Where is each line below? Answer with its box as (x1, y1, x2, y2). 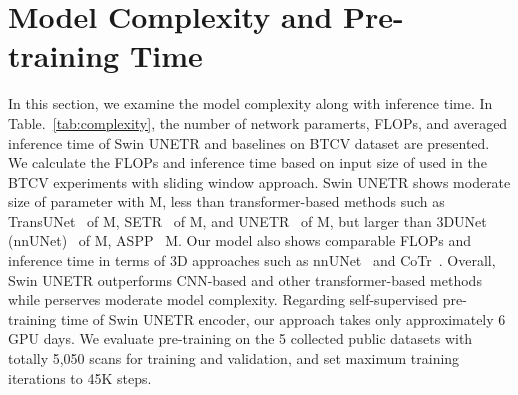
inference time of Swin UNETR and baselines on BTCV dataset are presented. (8, 132, 490, 153)
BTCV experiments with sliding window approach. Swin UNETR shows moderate (8, 171, 511, 192)
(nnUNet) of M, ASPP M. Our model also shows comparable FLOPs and (8, 230, 472, 251)
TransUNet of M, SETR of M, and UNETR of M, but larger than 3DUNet (8, 210, 487, 231)
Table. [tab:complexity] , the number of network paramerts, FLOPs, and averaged (8, 112, 508, 133)
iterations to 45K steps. (8, 367, 152, 388)
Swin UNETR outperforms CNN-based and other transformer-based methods (8, 269, 482, 290)
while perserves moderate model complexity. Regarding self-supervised (8, 289, 439, 310)
